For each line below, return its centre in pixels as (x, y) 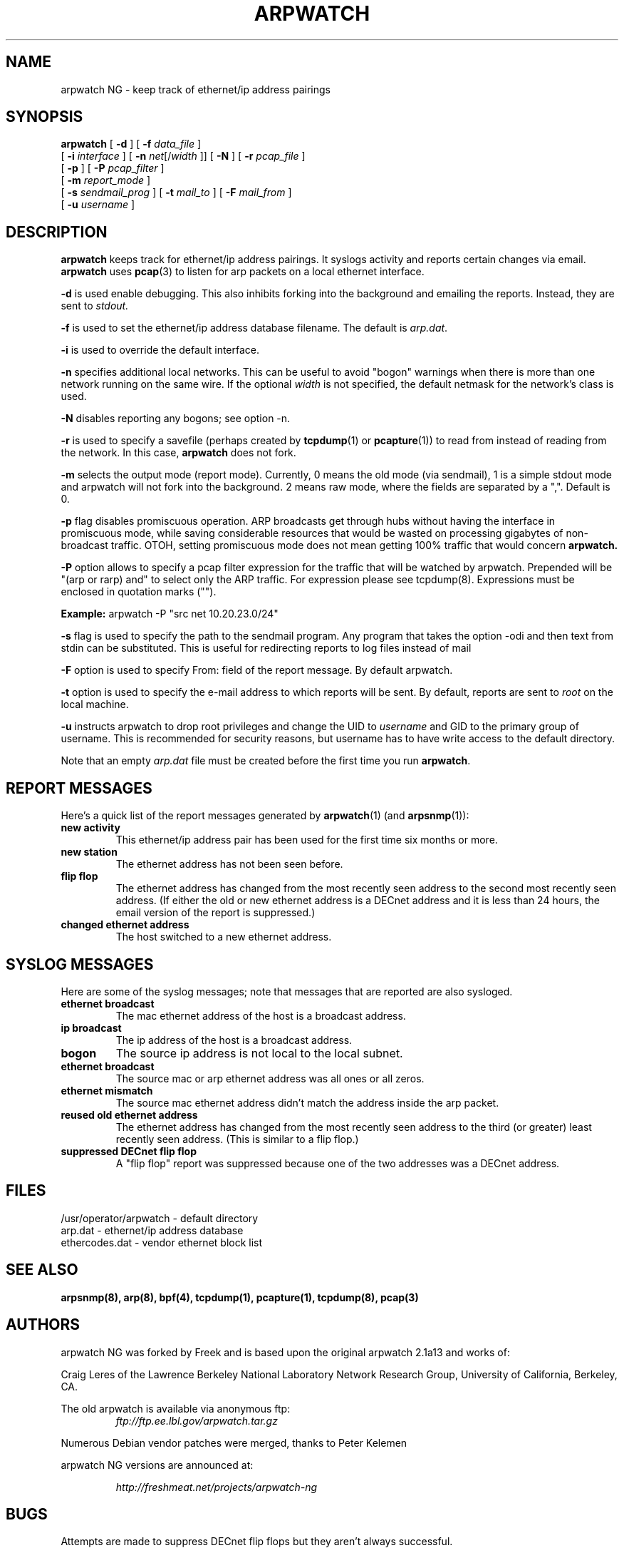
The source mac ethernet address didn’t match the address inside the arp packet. (307, 1102)
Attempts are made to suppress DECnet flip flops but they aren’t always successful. (257, 1542)
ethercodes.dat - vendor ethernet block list (162, 1242)
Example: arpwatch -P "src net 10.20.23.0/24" (170, 614)
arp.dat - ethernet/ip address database (152, 1230)
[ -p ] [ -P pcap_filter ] (113, 168)
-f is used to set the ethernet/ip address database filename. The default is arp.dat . (254, 328)
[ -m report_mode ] (106, 180)
